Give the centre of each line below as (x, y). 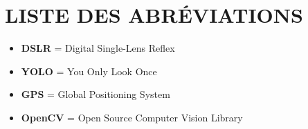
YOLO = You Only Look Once (89, 71)
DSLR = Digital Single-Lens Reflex (98, 48)
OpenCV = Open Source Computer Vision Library (132, 117)
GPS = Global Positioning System (96, 94)
